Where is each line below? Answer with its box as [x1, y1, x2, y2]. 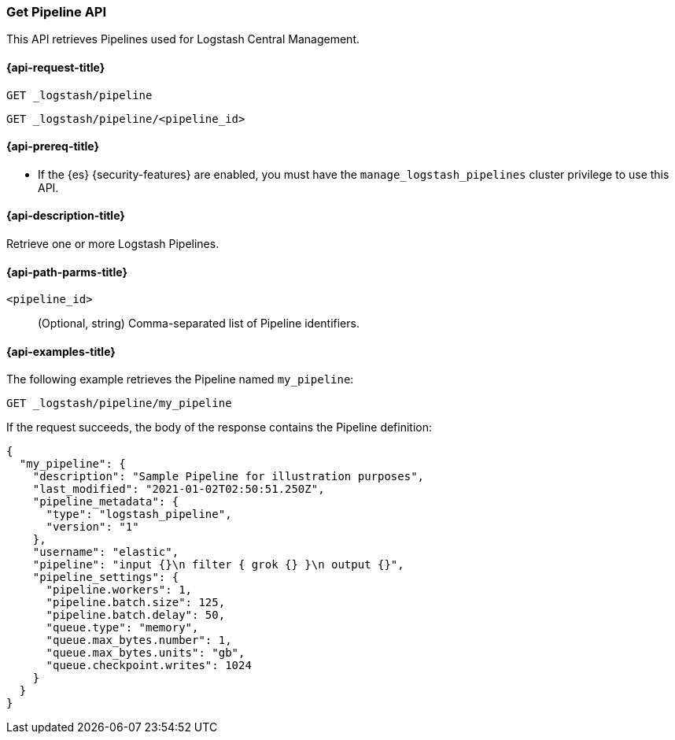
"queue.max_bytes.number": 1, [46, 634, 232, 647]
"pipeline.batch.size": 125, [46, 596, 226, 609]
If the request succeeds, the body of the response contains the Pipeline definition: [6, 420, 433, 435]
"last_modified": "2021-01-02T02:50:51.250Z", [32, 483, 325, 496]
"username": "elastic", [32, 546, 179, 559]
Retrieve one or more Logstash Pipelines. [6, 237, 219, 251]
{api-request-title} [6, 60, 105, 74]
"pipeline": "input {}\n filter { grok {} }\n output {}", [32, 558, 404, 572]
